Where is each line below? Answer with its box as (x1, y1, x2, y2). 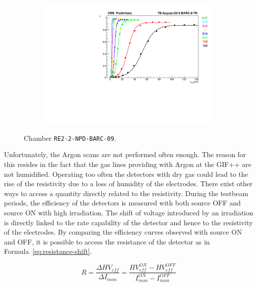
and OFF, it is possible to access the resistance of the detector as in (4, 236, 210, 246)
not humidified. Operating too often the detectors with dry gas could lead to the (4, 168, 249, 179)
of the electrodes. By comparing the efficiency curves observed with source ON (4, 227, 242, 237)
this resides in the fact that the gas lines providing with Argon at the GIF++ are (4, 159, 252, 169)
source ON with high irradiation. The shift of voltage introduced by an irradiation (4, 207, 254, 217)
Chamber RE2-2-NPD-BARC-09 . (24, 132, 116, 143)
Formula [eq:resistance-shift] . (4, 246, 92, 256)
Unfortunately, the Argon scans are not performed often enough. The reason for (4, 149, 246, 160)
